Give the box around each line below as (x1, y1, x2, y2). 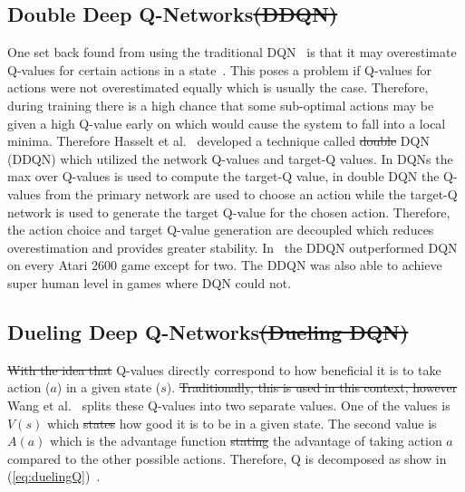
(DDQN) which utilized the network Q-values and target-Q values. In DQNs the (7, 149, 453, 168)
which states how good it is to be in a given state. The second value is (46, 413, 437, 432)
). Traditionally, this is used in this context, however (166, 378, 458, 397)
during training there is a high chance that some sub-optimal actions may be (7, 95, 434, 114)
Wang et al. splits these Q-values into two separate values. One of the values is (7, 395, 450, 414)
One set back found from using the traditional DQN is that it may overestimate (7, 43, 457, 62)
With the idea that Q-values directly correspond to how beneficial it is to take (7, 360, 441, 379)
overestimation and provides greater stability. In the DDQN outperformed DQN (7, 237, 458, 256)
